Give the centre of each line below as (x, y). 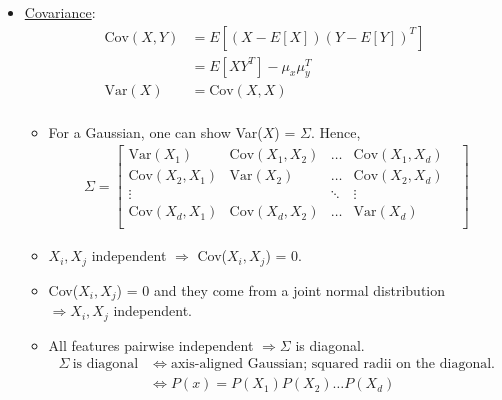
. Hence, (335, 131)
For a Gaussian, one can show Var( (155, 131)
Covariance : (60, 12)
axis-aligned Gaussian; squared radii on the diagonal (331, 364)
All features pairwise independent (151, 344)
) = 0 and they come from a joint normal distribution (281, 289)
